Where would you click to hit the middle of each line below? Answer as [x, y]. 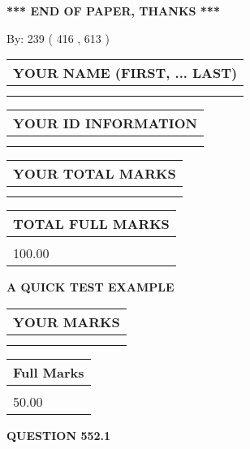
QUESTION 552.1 [59, 435]
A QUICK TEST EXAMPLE [91, 287]
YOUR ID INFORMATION [105, 123]
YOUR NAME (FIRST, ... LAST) [125, 73]
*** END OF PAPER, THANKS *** [113, 11]
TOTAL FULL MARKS [91, 224]
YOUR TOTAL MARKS [95, 174]
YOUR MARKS [67, 322]
